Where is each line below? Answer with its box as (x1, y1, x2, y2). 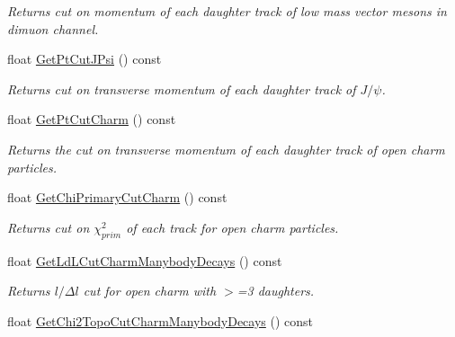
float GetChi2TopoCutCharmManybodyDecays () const (7, 311, 314, 330)
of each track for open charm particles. (126, 217, 339, 236)
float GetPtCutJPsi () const (7, 49, 162, 68)
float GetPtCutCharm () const (7, 110, 176, 129)
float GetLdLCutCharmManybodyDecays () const (7, 251, 282, 270)
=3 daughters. (236, 281, 315, 300)
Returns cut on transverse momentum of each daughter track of (7, 79, 356, 98)
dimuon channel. (7, 19, 99, 38)
